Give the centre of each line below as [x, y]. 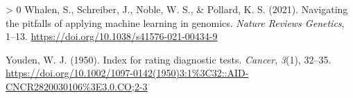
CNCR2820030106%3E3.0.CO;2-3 [77, 86]
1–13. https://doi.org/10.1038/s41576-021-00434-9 [112, 36]
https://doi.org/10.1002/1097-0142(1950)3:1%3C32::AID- [127, 73]
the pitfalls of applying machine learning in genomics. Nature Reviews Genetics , [175, 22]
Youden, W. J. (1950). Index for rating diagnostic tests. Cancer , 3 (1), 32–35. [169, 59]
